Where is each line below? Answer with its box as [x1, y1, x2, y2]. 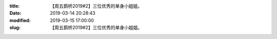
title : [9, 3, 20, 9]
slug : [9, 25, 21, 31]
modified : [9, 17, 31, 23]
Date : [9, 10, 22, 16]
